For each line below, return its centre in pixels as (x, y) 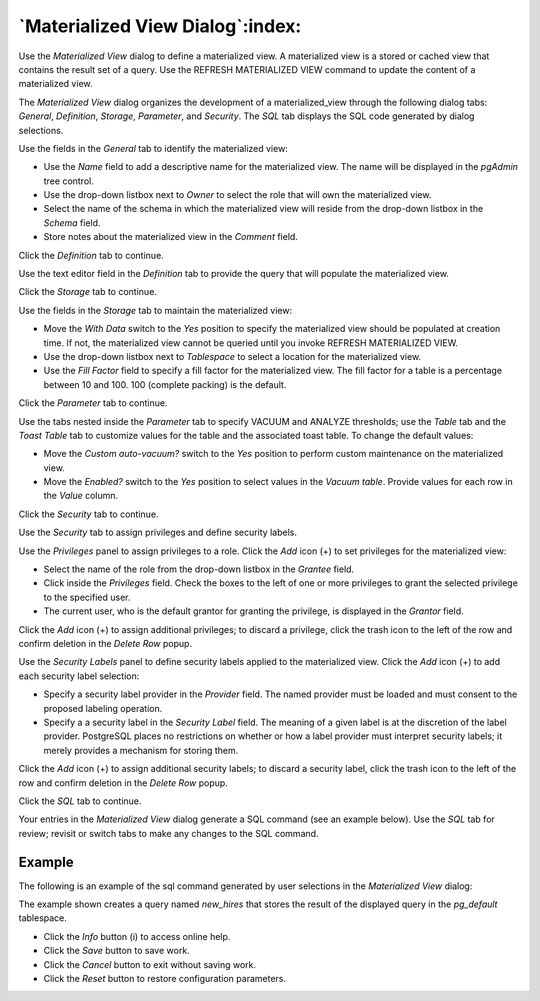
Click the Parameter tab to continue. (93, 403)
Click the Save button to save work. (116, 951)
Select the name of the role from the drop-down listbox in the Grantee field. (199, 569)
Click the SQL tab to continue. (80, 801)
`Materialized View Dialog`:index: (160, 26)
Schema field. (72, 222)
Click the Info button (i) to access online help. (137, 936)
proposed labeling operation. (103, 708)
